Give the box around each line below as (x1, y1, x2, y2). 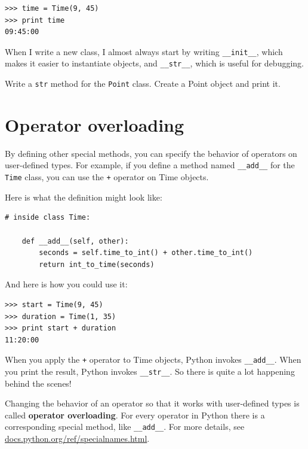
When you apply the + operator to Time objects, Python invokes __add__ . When (5, 353, 301, 366)
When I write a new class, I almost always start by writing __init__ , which (5, 45, 283, 57)
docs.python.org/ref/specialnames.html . (5, 432, 150, 445)
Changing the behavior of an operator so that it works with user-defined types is (5, 397, 300, 409)
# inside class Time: (5, 213, 91, 222)
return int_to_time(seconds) (39, 260, 155, 269)
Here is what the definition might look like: (5, 190, 162, 203)
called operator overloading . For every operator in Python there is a (5, 408, 265, 421)
